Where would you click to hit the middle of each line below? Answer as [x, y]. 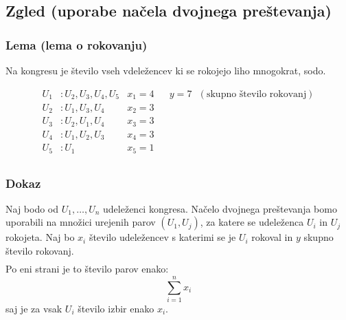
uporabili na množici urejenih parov [81, 222]
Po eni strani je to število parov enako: [87, 269]
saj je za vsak [34, 308]
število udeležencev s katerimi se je [162, 237]
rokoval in [272, 237]
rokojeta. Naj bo [40, 237]
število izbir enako [116, 308]
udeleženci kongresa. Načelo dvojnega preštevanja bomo [220, 208]
